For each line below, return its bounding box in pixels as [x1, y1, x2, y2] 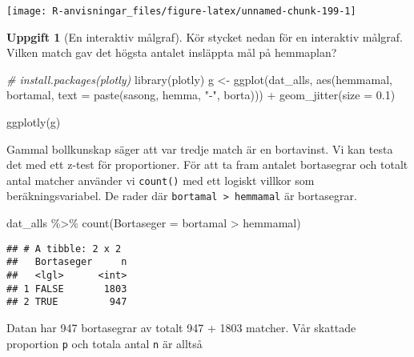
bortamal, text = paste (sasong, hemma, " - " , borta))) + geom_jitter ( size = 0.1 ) [6, 86, 396, 103]
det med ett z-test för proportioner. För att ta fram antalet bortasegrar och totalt [6, 156, 408, 173]
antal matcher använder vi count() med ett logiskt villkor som [6, 171, 315, 188]
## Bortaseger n [6, 256, 127, 268]
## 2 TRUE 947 [6, 296, 127, 308]
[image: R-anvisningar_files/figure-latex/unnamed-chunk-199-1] [6, 6, 356, 17]
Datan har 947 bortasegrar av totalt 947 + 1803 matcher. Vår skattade [6, 319, 356, 335]
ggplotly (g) [6, 114, 61, 130]
